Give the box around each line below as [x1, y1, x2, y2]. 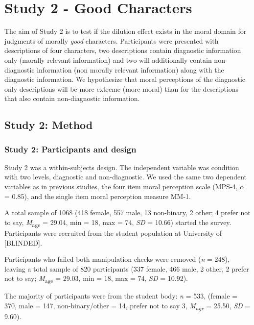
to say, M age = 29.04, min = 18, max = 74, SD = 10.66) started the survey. [4, 217, 231, 228]
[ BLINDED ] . [4, 237, 42, 248]
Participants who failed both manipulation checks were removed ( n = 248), [4, 254, 230, 264]
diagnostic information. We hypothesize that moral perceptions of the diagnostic [4, 74, 246, 84]
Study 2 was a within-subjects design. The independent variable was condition [4, 162, 239, 172]
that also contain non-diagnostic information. [4, 93, 140, 103]
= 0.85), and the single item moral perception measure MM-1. [4, 191, 191, 201]
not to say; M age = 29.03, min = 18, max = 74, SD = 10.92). [4, 273, 188, 285]
